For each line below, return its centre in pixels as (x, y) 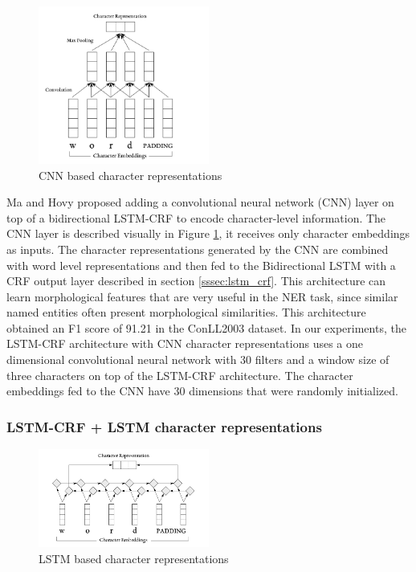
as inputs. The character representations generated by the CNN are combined (198, 249)
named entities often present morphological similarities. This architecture (186, 312)
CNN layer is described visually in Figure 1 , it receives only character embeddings (208, 233)
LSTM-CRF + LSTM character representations (164, 426)
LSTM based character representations (134, 558)
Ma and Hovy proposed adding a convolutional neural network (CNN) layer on (200, 202)
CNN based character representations (131, 175)
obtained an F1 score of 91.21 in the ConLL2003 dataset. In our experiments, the (206, 327)
